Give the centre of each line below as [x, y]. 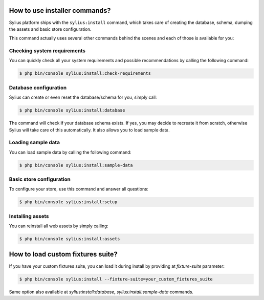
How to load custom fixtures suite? [63, 254]
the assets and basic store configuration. [50, 29]
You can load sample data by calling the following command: [70, 152]
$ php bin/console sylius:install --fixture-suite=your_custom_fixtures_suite [116, 279]
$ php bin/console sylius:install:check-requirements [85, 74]
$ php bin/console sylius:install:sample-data [76, 165]
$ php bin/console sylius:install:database [72, 110]
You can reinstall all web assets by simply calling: [59, 226]
